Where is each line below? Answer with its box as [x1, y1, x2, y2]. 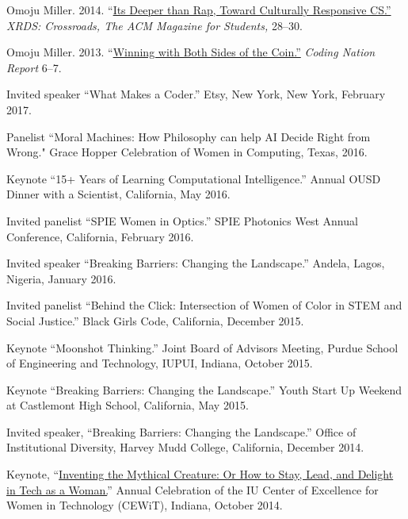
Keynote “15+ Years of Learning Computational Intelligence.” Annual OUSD [6, 170, 381, 186]
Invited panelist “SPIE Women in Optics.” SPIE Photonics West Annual [6, 212, 358, 229]
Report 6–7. [6, 59, 62, 75]
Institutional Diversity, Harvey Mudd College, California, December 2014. [6, 439, 364, 456]
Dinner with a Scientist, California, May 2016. [6, 186, 231, 202]
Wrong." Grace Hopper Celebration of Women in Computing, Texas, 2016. [6, 144, 368, 160]
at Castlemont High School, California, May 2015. [6, 397, 249, 413]
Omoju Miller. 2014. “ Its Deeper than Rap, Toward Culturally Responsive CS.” [6, 2, 391, 17]
